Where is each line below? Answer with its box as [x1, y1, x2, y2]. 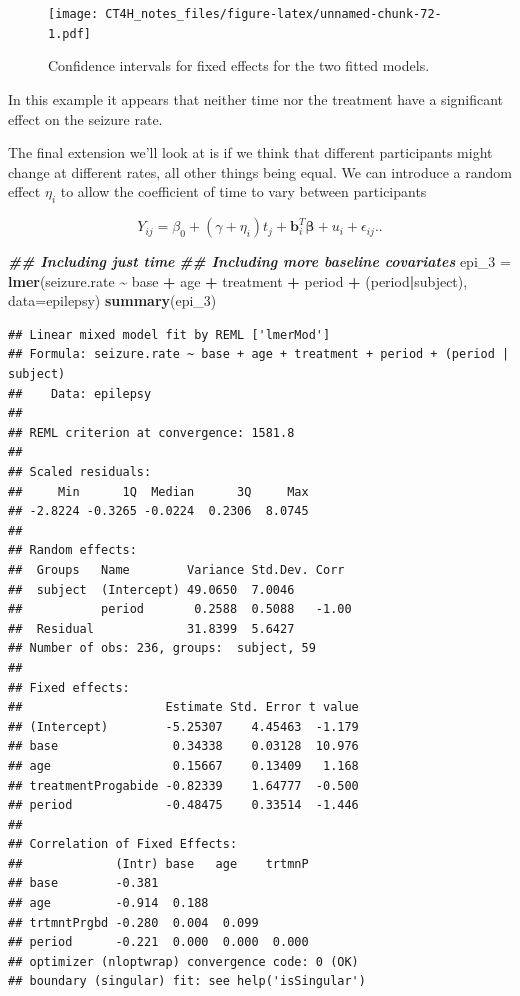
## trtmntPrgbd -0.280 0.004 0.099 [8, 915, 259, 930]
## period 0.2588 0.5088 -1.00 [8, 602, 352, 617]
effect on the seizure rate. [8, 108, 163, 129]
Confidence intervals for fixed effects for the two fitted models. [48, 55, 430, 76]
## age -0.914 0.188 [8, 896, 209, 911]
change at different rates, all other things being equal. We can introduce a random [8, 161, 512, 182]
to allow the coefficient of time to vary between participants [60, 181, 427, 202]
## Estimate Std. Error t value [8, 700, 359, 715]
